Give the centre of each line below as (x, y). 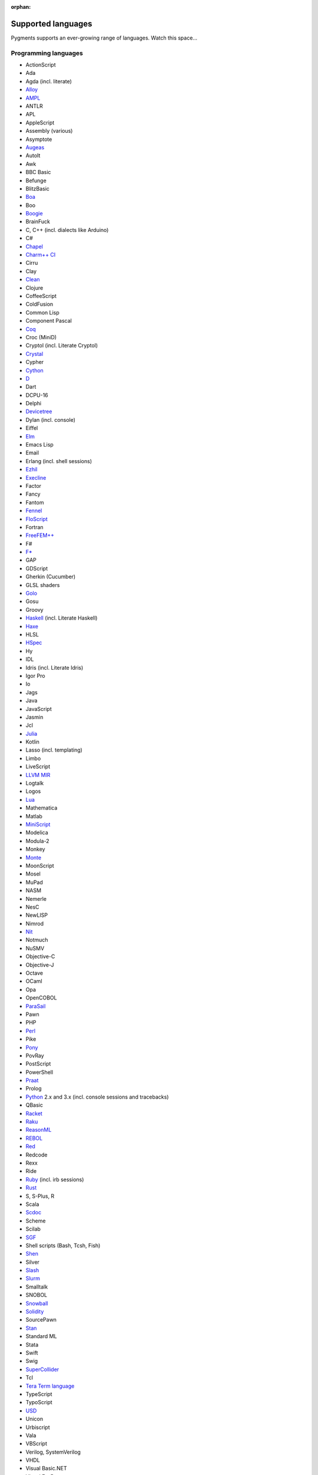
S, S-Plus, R (40, 1196)
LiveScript (38, 766)
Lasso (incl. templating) (54, 750)
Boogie (34, 214)
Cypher (35, 362)
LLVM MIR (38, 775)
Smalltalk (37, 1287)
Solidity (35, 1312)
